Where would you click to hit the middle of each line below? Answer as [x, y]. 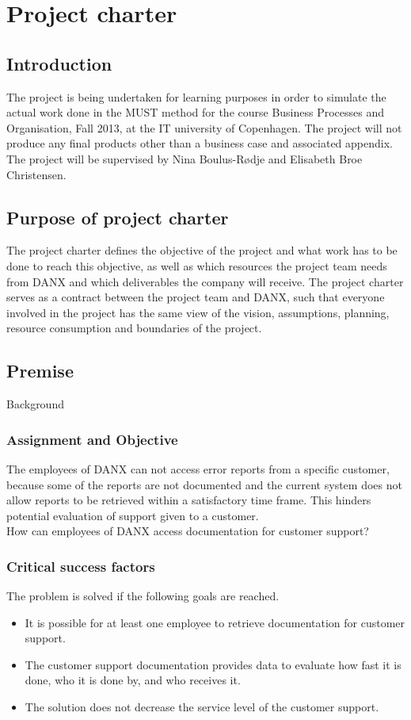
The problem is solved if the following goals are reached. [143, 596]
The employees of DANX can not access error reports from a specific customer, [198, 468]
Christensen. [36, 174]
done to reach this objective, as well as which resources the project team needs [197, 265]
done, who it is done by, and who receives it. [133, 680]
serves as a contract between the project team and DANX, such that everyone [196, 297]
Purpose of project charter [118, 217]
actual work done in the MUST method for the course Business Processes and [196, 112]
